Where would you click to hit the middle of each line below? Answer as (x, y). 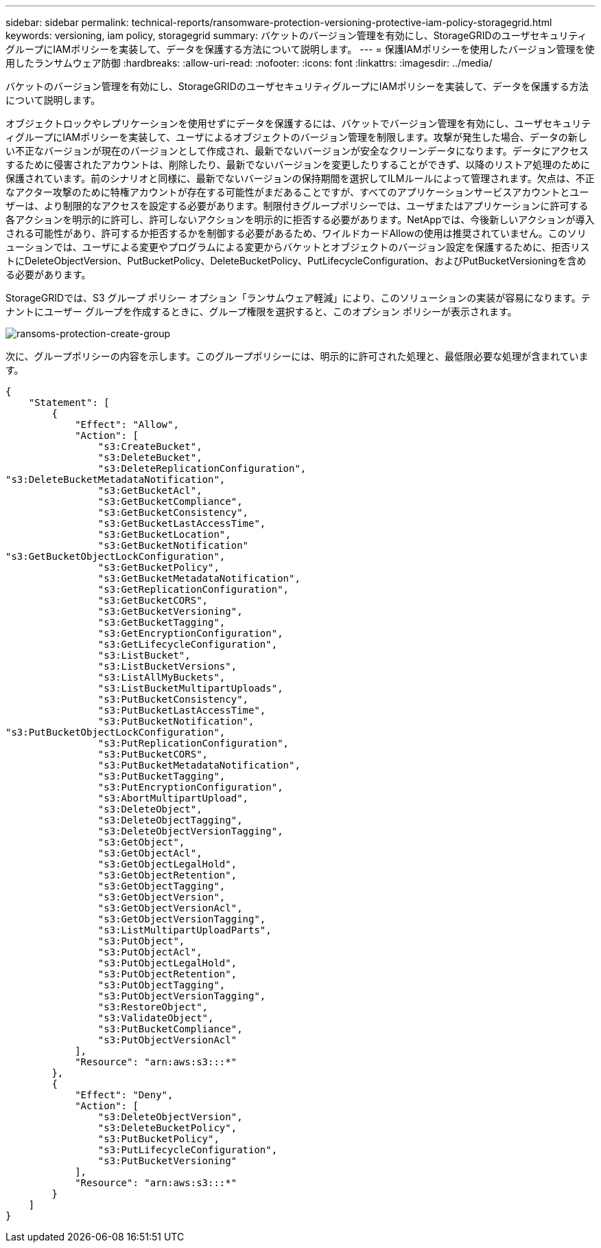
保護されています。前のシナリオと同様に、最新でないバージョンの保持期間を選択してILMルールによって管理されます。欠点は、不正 (300, 178)
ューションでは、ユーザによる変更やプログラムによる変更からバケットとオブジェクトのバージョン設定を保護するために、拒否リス (298, 247)
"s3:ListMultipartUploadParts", (185, 930)
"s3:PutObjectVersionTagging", (182, 996)
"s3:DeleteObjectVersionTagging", (190, 831)
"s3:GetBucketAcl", (150, 490)
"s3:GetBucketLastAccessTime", (182, 523)
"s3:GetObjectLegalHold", (167, 864)
